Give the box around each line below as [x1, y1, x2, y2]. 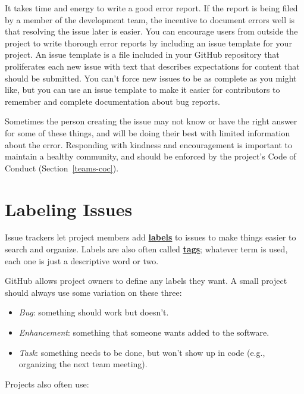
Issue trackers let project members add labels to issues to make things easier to [5, 231, 296, 243]
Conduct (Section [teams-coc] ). [5, 161, 119, 174]
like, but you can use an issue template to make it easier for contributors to [5, 83, 280, 96]
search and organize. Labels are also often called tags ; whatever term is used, [5, 243, 288, 255]
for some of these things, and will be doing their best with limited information [5, 126, 290, 139]
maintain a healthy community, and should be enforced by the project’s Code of [5, 150, 296, 162]
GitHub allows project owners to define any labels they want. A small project [5, 274, 287, 287]
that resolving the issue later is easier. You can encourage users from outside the [5, 25, 298, 37]
